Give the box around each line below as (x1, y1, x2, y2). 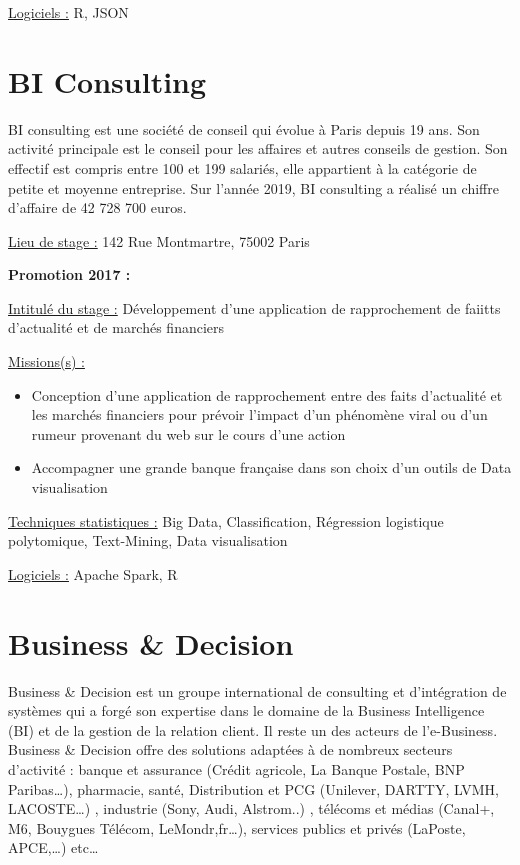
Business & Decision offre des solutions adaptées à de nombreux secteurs (8, 739, 453, 760)
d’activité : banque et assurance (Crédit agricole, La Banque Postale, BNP (8, 758, 465, 779)
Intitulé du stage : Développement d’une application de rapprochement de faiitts (8, 297, 501, 318)
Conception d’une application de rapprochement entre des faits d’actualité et (31, 384, 503, 405)
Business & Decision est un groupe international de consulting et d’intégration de (8, 680, 507, 701)
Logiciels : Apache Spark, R (8, 563, 178, 584)
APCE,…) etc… (8, 837, 99, 858)
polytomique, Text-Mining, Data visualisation (8, 530, 288, 551)
